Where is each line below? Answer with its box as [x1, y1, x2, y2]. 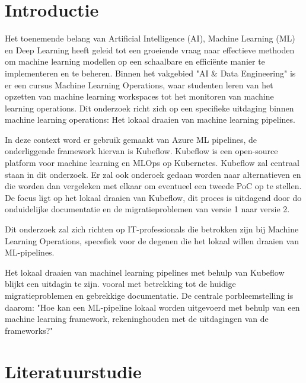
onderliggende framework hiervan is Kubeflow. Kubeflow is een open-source [5, 145, 278, 157]
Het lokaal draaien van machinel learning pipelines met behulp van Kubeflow [5, 266, 285, 278]
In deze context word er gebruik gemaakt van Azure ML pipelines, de [5, 133, 257, 145]
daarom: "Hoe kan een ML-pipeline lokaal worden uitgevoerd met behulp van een [5, 301, 300, 313]
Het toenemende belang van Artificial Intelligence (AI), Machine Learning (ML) [5, 32, 295, 44]
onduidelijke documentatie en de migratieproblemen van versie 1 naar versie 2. [5, 203, 290, 215]
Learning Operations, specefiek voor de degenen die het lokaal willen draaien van [5, 234, 299, 247]
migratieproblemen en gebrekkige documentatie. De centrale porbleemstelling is [5, 289, 294, 301]
